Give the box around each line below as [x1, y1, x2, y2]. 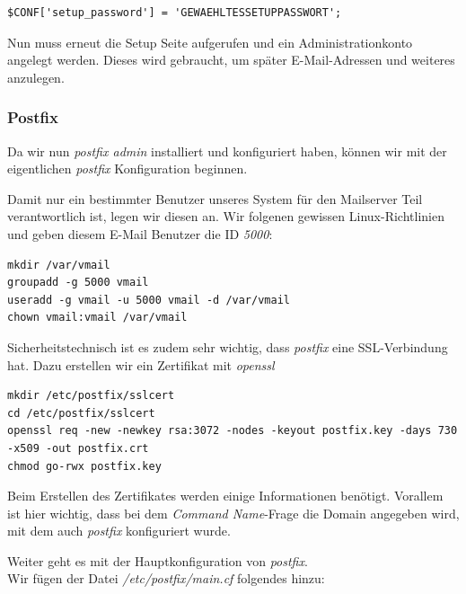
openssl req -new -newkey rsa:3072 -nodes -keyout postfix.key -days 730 [7, 424, 458, 438]
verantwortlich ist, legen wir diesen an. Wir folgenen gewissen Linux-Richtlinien [7, 207, 444, 226]
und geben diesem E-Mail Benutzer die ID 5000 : [7, 224, 273, 243]
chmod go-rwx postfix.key [7, 459, 162, 473]
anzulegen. [7, 67, 65, 86]
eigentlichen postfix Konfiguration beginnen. [7, 159, 248, 178]
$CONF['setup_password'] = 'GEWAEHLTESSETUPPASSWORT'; [7, 6, 342, 19]
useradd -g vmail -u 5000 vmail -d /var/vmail [7, 293, 290, 306]
